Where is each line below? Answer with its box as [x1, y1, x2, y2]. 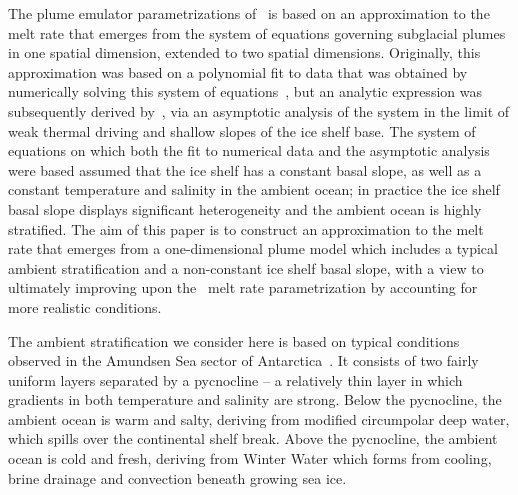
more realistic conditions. [8, 296, 162, 317]
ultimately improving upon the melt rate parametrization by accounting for [8, 277, 478, 298]
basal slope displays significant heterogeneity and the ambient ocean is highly [8, 198, 482, 219]
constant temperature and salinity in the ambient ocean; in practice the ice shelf [8, 179, 500, 200]
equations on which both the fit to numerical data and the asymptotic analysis [8, 140, 490, 161]
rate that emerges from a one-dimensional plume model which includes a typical [8, 238, 498, 259]
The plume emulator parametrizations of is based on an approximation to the [8, 3, 490, 23]
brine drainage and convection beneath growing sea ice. [8, 467, 347, 488]
